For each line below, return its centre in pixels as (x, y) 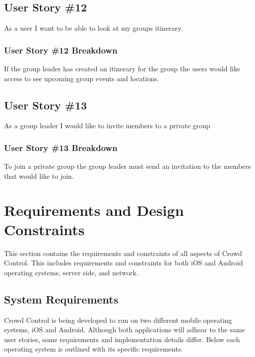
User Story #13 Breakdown (61, 147)
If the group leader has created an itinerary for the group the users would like (122, 69)
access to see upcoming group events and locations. (82, 78)
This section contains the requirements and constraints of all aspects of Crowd (123, 253)
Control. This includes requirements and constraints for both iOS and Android (124, 263)
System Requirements (61, 299)
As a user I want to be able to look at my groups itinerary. (94, 28)
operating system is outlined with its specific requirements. (94, 349)
